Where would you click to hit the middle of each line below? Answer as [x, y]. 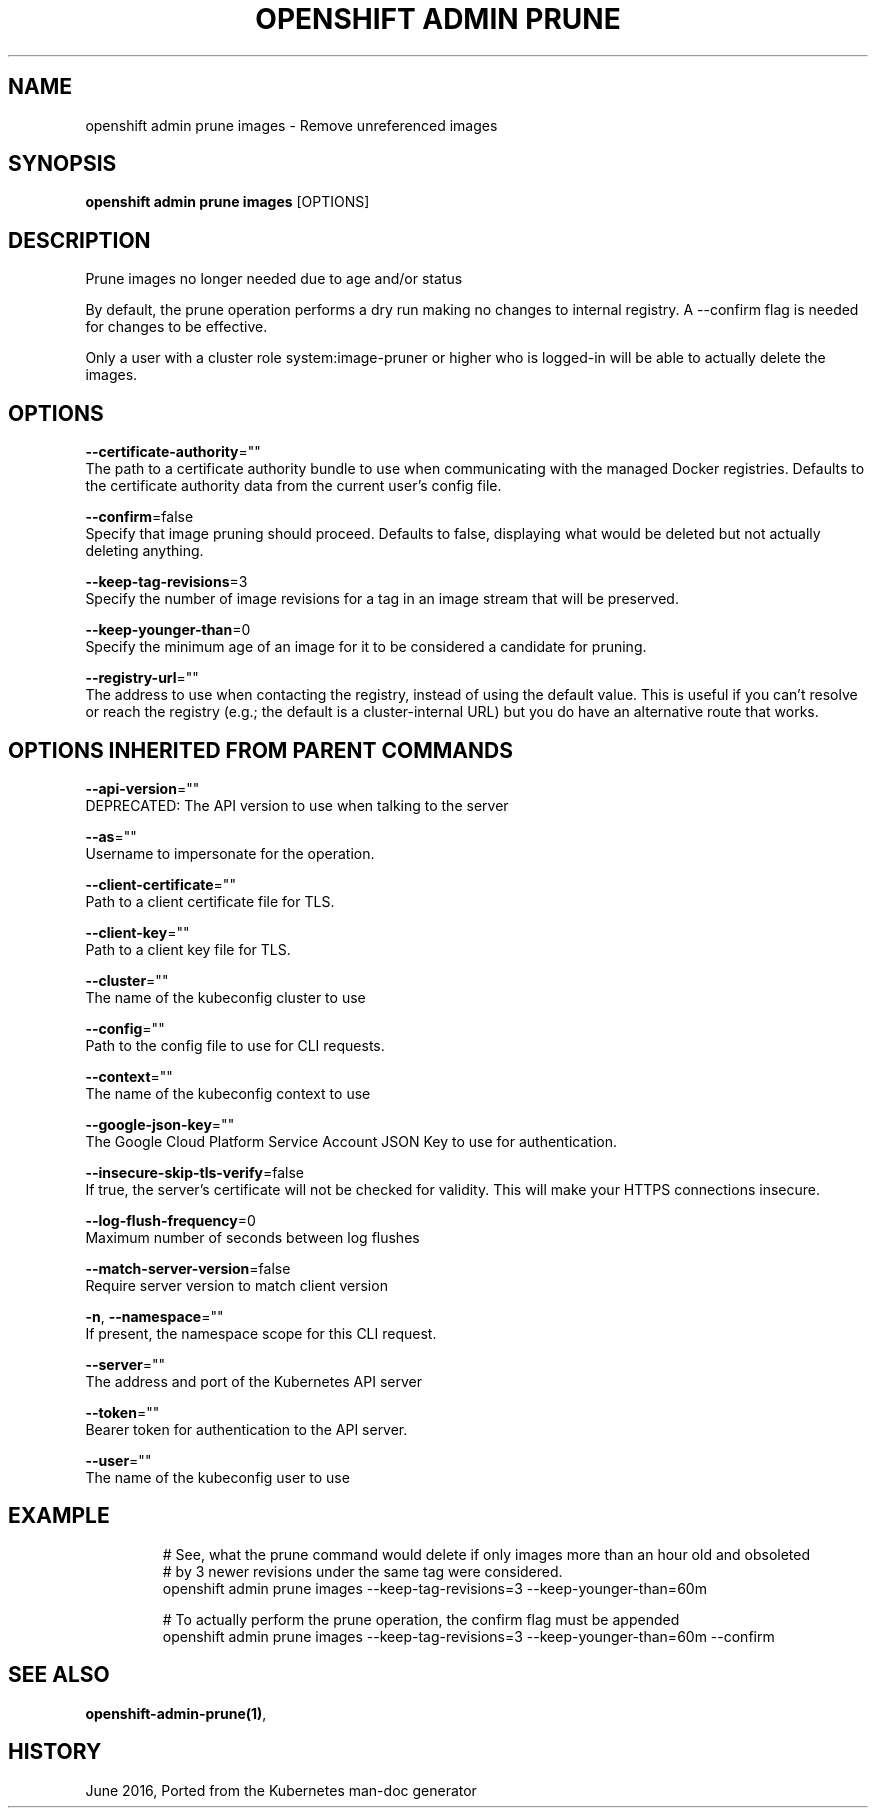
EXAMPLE [59, 1516]
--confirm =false [139, 517]
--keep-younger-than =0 [168, 630]
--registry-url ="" [142, 678]
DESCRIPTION [79, 240]
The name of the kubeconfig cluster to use [225, 997]
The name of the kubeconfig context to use [228, 1093]
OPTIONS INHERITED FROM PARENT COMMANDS [260, 750]
